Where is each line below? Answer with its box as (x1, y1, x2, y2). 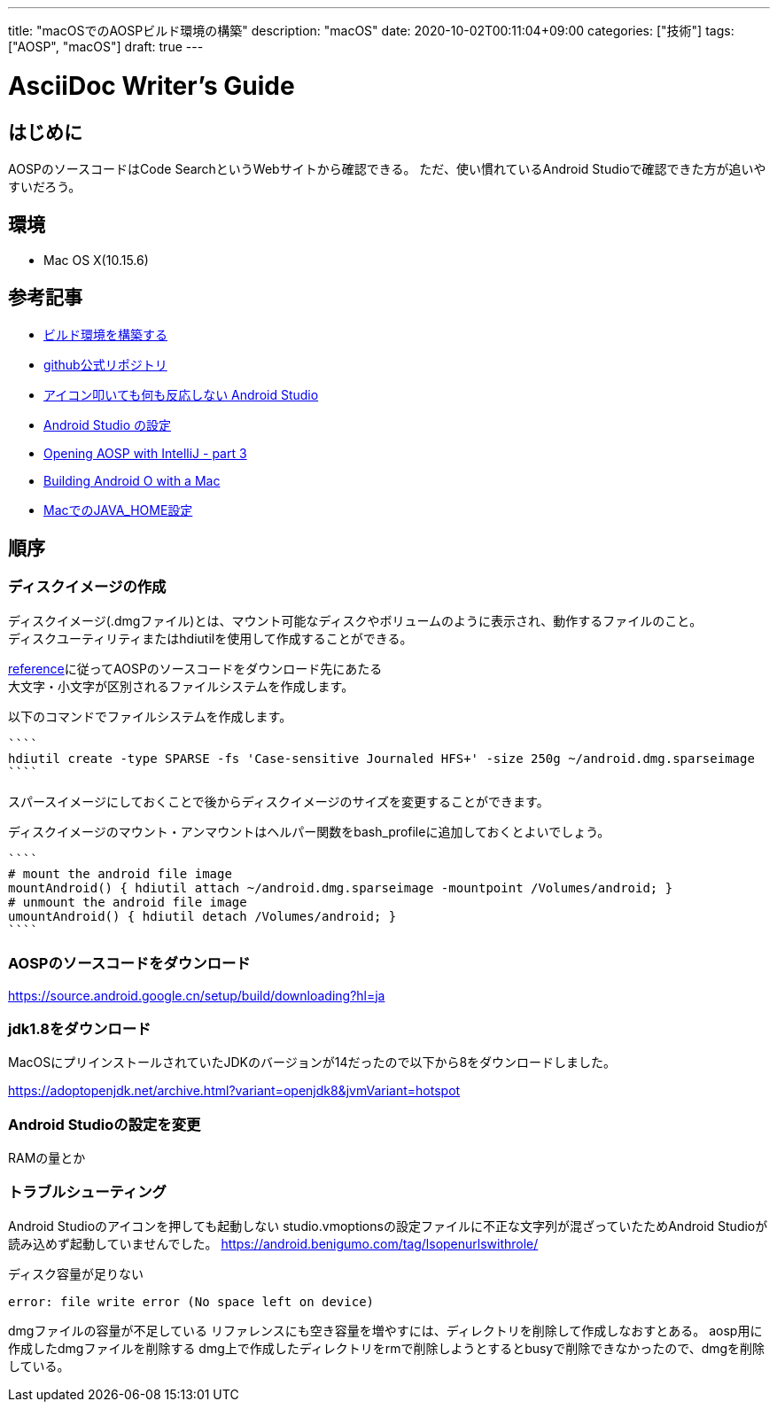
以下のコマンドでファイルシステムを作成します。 (8, 708, 292, 724)
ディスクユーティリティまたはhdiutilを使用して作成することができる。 (8, 630, 413, 646)
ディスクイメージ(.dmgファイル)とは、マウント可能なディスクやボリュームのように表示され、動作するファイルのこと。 (8, 612, 703, 628)
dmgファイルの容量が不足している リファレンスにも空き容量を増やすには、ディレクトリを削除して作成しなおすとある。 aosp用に (8, 1322, 763, 1338)
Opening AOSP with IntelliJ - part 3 (43, 445, 247, 461)
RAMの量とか (8, 1150, 86, 1166)
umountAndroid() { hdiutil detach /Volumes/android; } (8, 908, 397, 923)
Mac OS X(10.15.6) (43, 252, 149, 268)
